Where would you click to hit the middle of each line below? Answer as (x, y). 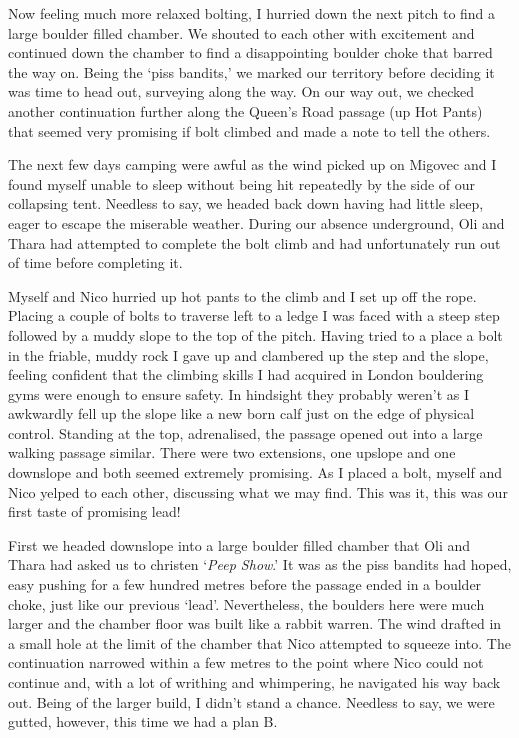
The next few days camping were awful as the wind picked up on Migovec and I (252, 164)
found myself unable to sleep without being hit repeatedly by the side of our (242, 183)
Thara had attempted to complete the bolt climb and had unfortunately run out (254, 242)
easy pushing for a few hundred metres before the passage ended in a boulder (245, 584)
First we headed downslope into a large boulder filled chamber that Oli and (239, 544)
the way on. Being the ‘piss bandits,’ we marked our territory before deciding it (251, 71)
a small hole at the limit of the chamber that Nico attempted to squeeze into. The (259, 642)
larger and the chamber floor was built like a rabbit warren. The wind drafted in (255, 623)
